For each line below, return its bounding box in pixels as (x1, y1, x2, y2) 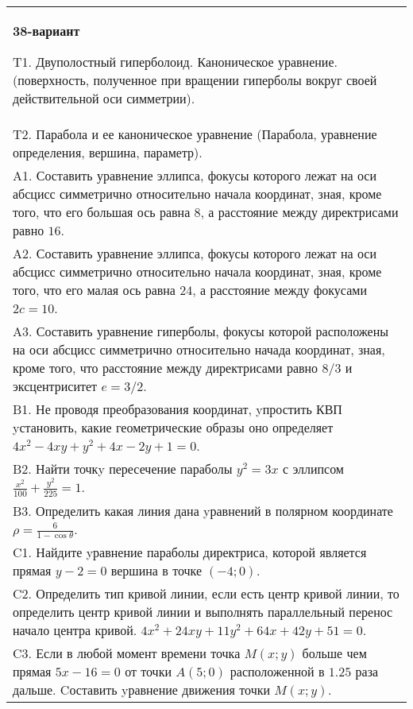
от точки (125, 662, 172, 681)
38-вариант (13, 21, 80, 40)
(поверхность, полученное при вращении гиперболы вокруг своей (13, 71, 377, 89)
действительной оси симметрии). (13, 89, 195, 107)
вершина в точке (110, 561, 203, 580)
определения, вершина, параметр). (13, 143, 203, 161)
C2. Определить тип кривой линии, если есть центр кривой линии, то (13, 584, 399, 603)
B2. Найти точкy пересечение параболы (13, 459, 233, 478)
